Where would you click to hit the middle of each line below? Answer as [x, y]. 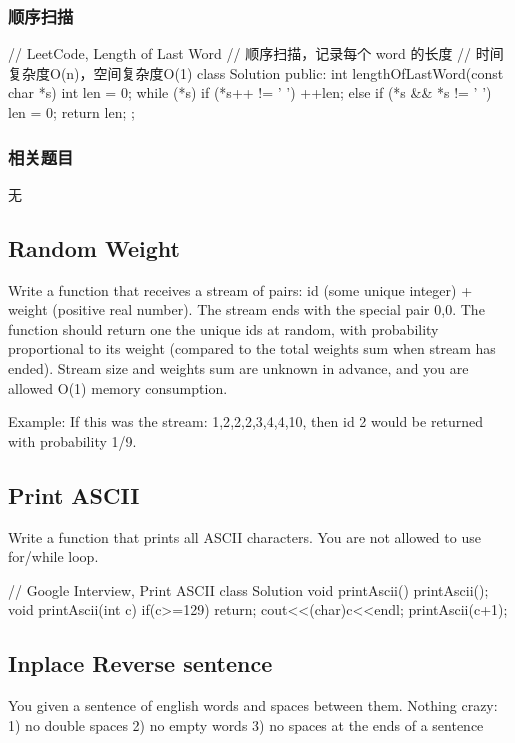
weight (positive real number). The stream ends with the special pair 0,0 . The [246, 309]
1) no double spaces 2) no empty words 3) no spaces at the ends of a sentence [246, 724]
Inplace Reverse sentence [140, 663]
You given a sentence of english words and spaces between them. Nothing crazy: [253, 705]
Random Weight [94, 247]
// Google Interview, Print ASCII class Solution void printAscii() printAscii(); [248, 589]
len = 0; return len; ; [71, 112]
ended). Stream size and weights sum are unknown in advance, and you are [238, 367]
